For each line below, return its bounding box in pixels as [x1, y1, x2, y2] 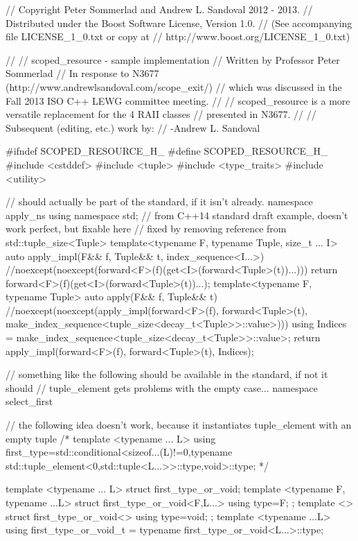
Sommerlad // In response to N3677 [6, 66, 159, 80]
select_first [6, 394, 53, 409]
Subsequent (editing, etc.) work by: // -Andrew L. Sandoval [6, 120, 260, 135]
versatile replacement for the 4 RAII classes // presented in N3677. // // [6, 107, 316, 121]
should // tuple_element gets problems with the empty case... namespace [6, 380, 318, 395]
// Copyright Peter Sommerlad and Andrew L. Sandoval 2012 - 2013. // [6, 2, 313, 16]
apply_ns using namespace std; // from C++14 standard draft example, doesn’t [6, 207, 348, 222]
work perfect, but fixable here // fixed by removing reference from [6, 221, 287, 236]
